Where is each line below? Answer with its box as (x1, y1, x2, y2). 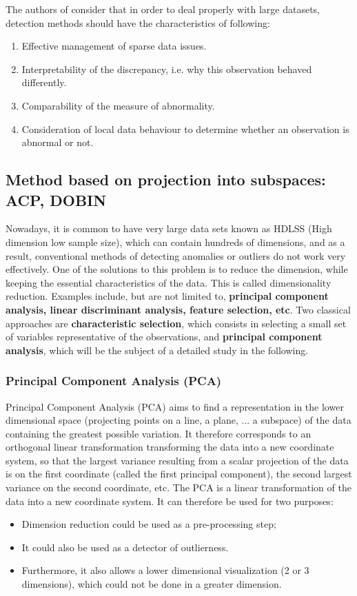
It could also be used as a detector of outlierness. (21, 540, 229, 554)
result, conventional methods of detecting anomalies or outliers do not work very (6, 248, 346, 263)
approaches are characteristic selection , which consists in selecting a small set (6, 316, 347, 330)
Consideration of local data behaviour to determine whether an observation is (21, 121, 349, 136)
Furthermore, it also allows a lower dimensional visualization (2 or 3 (21, 563, 309, 577)
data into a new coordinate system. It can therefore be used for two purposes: (6, 493, 334, 508)
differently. (21, 75, 67, 90)
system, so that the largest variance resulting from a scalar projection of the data (6, 453, 349, 467)
